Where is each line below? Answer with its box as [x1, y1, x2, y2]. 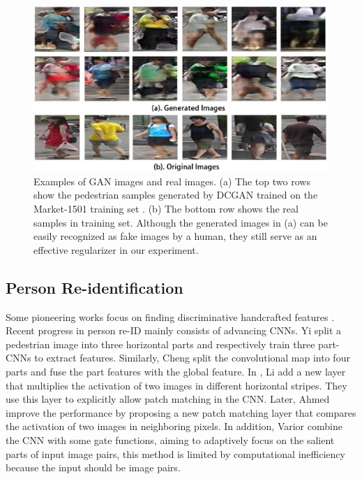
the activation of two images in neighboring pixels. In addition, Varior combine [6, 419, 342, 434]
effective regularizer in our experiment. [33, 242, 199, 257]
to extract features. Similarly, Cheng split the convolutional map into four [34, 350, 350, 365]
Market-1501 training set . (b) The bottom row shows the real [33, 201, 299, 216]
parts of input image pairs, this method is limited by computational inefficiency [6, 446, 345, 461]
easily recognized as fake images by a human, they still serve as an [33, 229, 317, 243]
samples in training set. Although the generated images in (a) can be [33, 215, 328, 229]
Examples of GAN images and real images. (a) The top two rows [33, 173, 310, 188]
